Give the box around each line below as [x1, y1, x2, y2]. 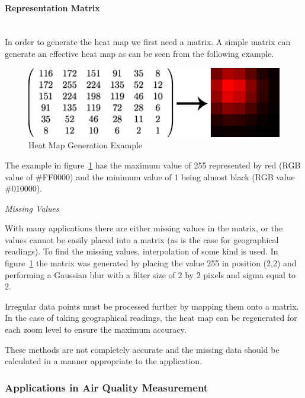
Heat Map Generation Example [28, 139, 143, 151]
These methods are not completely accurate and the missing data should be [5, 343, 280, 355]
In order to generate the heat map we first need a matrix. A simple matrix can [5, 36, 291, 48]
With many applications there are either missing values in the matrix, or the [5, 222, 283, 234]
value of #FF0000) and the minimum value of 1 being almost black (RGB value [5, 170, 295, 183]
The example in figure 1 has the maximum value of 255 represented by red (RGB [5, 158, 301, 171]
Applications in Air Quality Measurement [5, 380, 208, 394]
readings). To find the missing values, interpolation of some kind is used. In [5, 245, 278, 257]
